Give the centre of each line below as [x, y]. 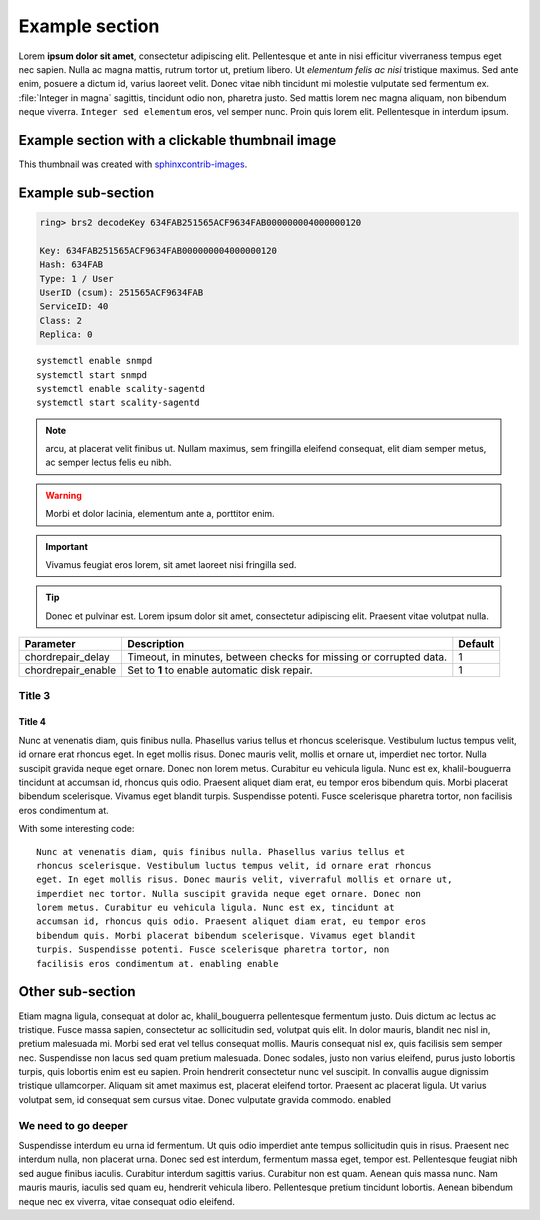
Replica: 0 [66, 334]
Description [155, 644]
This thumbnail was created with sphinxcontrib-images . [133, 164]
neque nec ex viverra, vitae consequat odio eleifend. [126, 1201]
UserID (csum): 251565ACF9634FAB [121, 292]
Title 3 [34, 695]
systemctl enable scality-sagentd [120, 388]
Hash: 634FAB [71, 264]
